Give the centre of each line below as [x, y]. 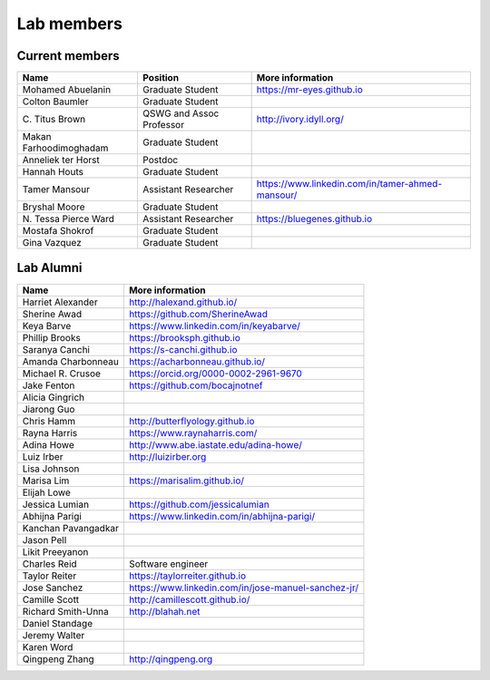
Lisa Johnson [51, 469]
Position [161, 78]
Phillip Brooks [51, 337]
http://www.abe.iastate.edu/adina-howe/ [216, 444]
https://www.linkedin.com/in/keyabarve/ [215, 325]
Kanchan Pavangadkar [71, 528]
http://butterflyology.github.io [191, 421]
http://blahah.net [164, 611]
